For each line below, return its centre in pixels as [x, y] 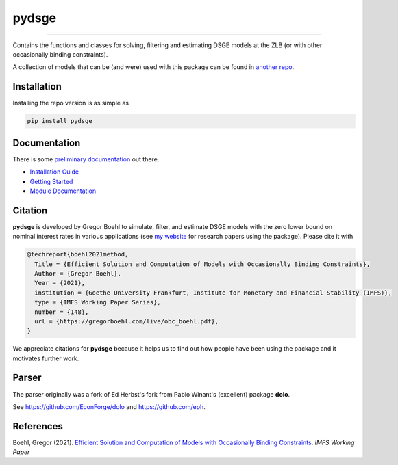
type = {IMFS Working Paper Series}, [98, 302]
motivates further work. [46, 358]
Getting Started [51, 181]
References [38, 426]
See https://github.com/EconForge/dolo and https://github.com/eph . [109, 406]
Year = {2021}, [60, 283]
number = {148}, [62, 312]
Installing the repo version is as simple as [71, 103]
